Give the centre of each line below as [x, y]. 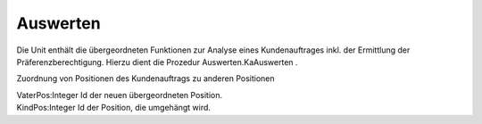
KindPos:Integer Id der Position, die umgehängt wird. [114, 108]
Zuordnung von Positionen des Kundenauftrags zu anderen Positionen [146, 79]
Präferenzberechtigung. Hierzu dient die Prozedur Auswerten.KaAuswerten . [157, 62]
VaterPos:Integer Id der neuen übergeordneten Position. [120, 95]
